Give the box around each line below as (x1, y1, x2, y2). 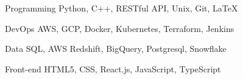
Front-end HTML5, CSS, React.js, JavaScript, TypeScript (5, 62, 221, 75)
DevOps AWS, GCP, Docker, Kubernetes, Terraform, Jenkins (5, 22, 234, 34)
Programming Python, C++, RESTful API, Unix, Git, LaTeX (5, 2, 238, 14)
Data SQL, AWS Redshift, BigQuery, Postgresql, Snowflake (5, 42, 227, 55)
